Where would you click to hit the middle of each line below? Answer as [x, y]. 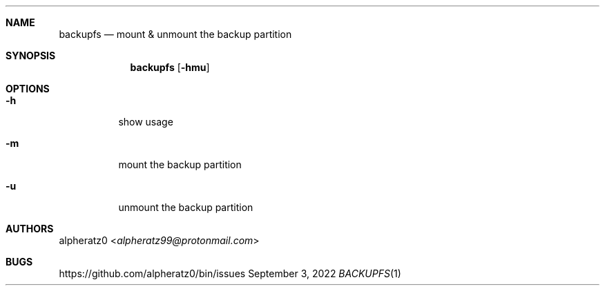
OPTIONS [28, 89]
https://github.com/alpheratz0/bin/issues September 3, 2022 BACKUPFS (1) [230, 273]
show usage [146, 122]
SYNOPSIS [31, 56]
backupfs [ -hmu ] [170, 67]
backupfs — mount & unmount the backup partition [175, 34]
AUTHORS [30, 229]
